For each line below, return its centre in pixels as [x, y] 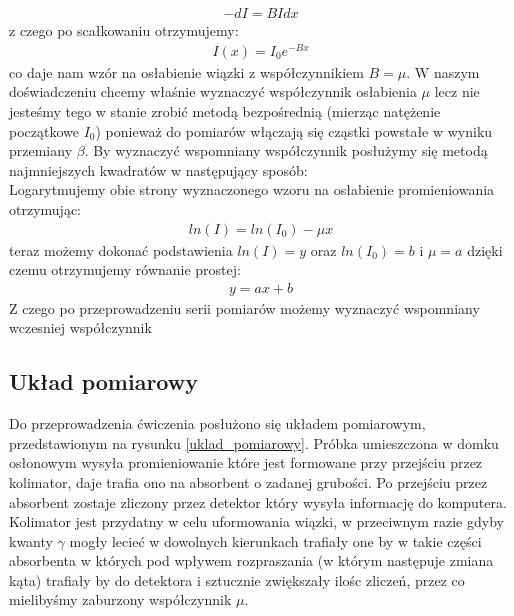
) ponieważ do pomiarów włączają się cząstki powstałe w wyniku [294, 130]
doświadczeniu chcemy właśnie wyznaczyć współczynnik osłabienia [213, 91]
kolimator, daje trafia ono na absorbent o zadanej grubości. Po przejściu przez [248, 481]
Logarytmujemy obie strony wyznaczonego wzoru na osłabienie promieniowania [252, 189]
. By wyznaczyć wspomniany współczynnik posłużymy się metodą [286, 150]
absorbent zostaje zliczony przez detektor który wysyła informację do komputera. [258, 501]
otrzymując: [45, 208]
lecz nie [457, 91]
